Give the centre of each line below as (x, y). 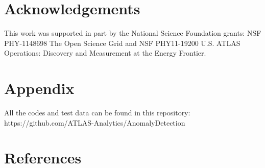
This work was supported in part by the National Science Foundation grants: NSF (133, 33)
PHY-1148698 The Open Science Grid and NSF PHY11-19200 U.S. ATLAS (122, 43)
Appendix (39, 88)
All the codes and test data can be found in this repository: (97, 113)
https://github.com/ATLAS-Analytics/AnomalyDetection (95, 122)
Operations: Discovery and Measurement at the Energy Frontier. (105, 53)
